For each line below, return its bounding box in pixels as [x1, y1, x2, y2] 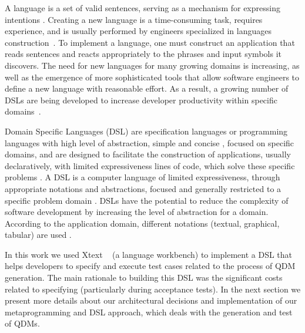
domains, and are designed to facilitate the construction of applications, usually [5, 148, 291, 160]
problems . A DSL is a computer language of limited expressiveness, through [5, 171, 280, 183]
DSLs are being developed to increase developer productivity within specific [5, 93, 277, 106]
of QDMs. [5, 317, 40, 329]
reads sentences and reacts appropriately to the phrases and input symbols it [5, 48, 281, 60]
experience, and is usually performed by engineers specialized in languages [5, 25, 272, 37]
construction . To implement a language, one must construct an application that [5, 36, 295, 48]
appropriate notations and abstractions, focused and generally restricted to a [5, 182, 281, 194]
